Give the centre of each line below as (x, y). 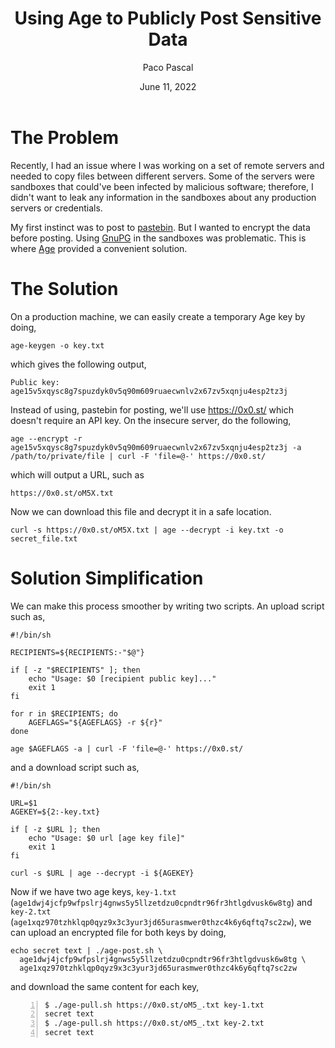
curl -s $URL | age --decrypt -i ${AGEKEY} (102, 873)
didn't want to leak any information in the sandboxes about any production (163, 197)
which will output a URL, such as (77, 474)
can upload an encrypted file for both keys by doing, (118, 932)
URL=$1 (24, 803)
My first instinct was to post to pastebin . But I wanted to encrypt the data (160, 227)
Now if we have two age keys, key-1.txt (93, 891)
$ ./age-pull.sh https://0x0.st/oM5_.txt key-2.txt (154, 1023)
